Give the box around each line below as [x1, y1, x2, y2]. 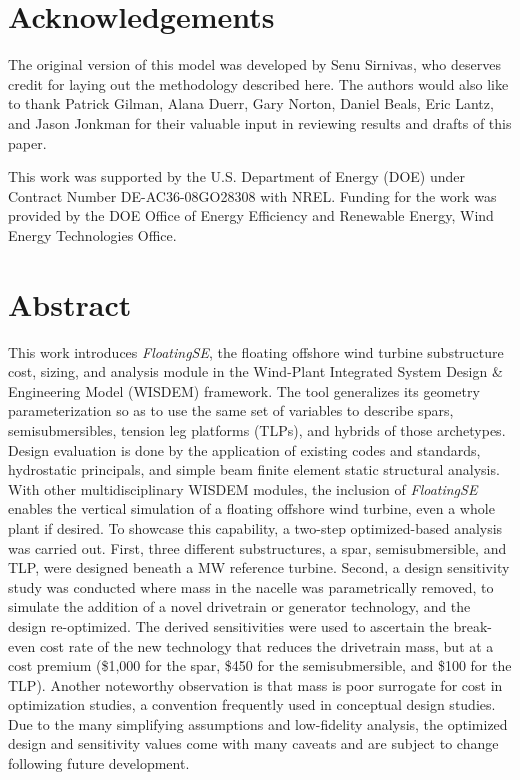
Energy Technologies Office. [8, 224, 177, 245]
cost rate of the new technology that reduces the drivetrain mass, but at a [39, 635, 494, 656]
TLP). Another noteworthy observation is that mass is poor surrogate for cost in [8, 674, 503, 695]
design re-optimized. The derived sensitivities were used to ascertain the [8, 615, 449, 636]
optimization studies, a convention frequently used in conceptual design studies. [8, 694, 496, 715]
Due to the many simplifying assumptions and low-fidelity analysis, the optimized [8, 713, 508, 734]
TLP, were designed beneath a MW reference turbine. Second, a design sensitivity [8, 557, 510, 578]
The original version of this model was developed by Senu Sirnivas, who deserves [8, 54, 501, 75]
